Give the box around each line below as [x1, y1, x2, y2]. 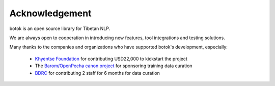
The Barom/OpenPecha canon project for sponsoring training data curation [35, 63, 193, 69]
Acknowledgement [9, 8, 92, 19]
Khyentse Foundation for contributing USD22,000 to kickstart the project [35, 55, 188, 62]
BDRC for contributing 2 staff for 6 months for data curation [35, 70, 160, 76]
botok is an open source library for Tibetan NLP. [9, 25, 111, 32]
